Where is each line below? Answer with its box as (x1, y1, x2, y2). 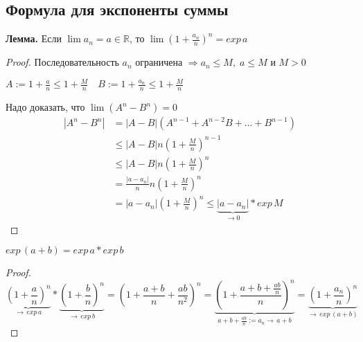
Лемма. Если (6, 31, 62, 46)
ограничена (135, 55, 183, 69)
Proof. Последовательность (6, 55, 119, 69)
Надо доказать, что (6, 100, 85, 114)
